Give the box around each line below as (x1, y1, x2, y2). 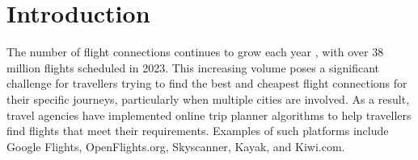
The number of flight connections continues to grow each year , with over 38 (6, 43, 384, 60)
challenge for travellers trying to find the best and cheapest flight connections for (6, 75, 407, 92)
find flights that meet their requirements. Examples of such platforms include (6, 122, 389, 139)
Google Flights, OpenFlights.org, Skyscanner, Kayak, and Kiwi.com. (6, 137, 345, 154)
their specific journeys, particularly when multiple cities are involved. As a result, (6, 90, 410, 107)
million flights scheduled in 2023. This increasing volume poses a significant (6, 59, 380, 76)
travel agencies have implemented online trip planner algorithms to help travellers (6, 106, 412, 123)
